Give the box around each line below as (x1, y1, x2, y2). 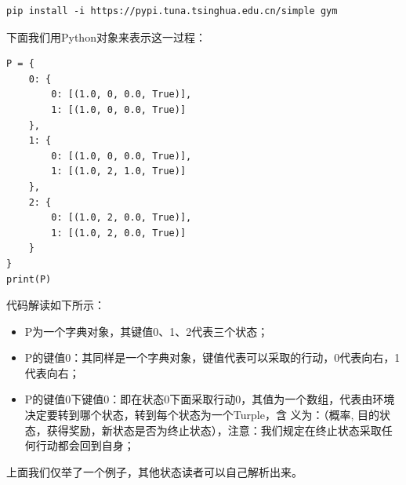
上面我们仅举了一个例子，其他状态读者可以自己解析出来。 (6, 463, 303, 480)
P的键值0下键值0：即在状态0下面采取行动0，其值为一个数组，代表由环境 (24, 391, 395, 407)
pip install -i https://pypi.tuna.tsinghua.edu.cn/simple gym (6, 5, 338, 16)
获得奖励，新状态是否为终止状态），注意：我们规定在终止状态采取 (46, 421, 382, 438)
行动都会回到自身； (35, 437, 135, 454)
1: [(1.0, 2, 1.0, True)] (51, 166, 187, 177)
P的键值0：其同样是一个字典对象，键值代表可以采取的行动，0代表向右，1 (24, 349, 401, 366)
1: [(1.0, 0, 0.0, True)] (51, 104, 187, 115)
